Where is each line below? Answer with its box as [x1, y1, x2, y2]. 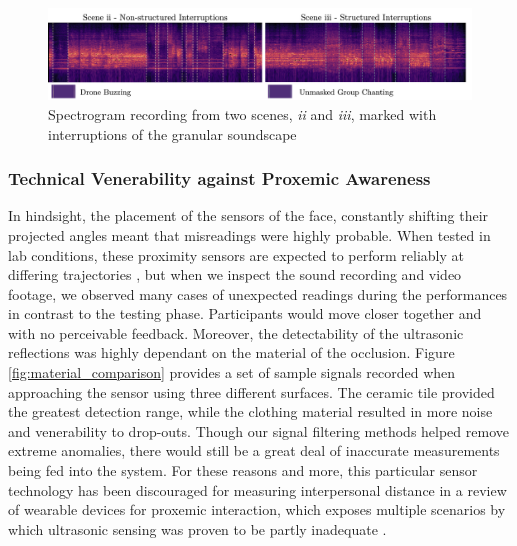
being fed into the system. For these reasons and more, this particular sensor [8, 460, 478, 481]
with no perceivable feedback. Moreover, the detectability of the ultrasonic [8, 322, 464, 343]
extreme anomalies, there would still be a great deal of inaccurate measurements [8, 440, 500, 461]
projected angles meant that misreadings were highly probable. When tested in [8, 224, 491, 245]
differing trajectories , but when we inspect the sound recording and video [8, 264, 462, 285]
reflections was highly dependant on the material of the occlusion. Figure [8, 342, 455, 363]
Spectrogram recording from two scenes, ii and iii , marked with [48, 103, 437, 124]
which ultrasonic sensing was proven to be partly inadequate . [8, 518, 387, 539]
